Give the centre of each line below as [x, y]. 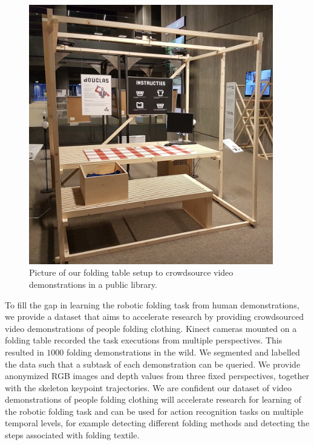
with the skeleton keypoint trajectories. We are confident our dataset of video [149, 387]
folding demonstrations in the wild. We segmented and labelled [183, 352]
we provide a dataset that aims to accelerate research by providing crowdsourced [155, 317]
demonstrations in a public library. [93, 284]
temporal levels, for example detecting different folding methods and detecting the [157, 423]
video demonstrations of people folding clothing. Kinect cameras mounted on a [151, 328]
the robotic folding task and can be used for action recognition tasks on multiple [154, 411]
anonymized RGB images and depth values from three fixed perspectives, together [157, 376]
